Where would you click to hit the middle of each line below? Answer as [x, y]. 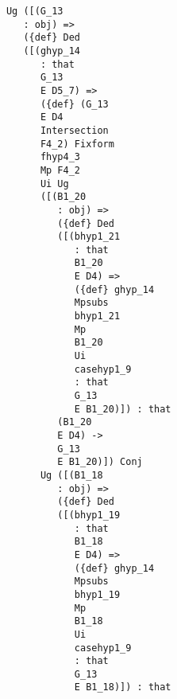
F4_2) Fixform [77, 144]
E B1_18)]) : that [123, 687]
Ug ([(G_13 [35, 11]
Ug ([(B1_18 [71, 475]
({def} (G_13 [74, 104]
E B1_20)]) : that [123, 409]
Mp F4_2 [60, 170]
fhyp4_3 [60, 157]
